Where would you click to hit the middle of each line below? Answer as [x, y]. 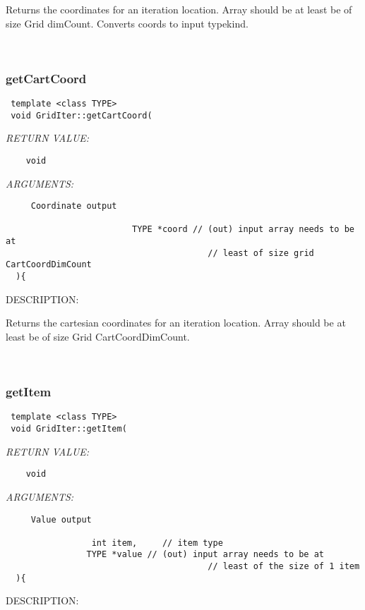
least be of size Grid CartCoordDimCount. [98, 336]
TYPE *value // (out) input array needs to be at [205, 555]
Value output [61, 519]
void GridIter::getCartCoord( [82, 115]
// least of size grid [261, 253]
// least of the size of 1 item [284, 567]
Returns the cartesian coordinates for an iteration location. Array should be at [176, 323]
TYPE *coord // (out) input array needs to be [243, 230]
